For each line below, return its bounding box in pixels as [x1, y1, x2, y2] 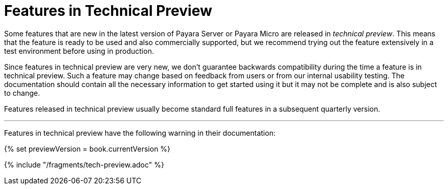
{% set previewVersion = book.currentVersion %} [4, 144, 171, 153]
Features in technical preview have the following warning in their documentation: [4, 128, 276, 137]
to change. [4, 88, 40, 97]
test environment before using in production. [4, 46, 154, 55]
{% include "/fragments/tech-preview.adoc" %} [4, 160, 164, 169]
